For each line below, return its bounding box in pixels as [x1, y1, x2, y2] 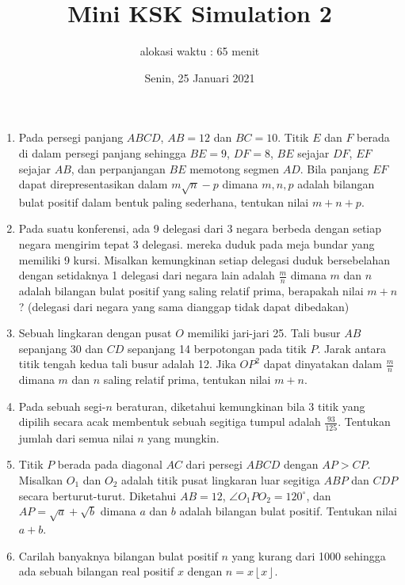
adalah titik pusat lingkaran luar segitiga [121, 471, 320, 488]
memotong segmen [189, 160, 280, 177]
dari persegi [185, 456, 243, 473]
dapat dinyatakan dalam [263, 355, 382, 372]
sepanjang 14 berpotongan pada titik [127, 340, 307, 356]
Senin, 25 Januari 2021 [144, 69, 255, 85]
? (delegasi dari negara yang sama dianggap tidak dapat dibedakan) [18, 298, 350, 314]
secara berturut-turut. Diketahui [18, 487, 177, 503]
